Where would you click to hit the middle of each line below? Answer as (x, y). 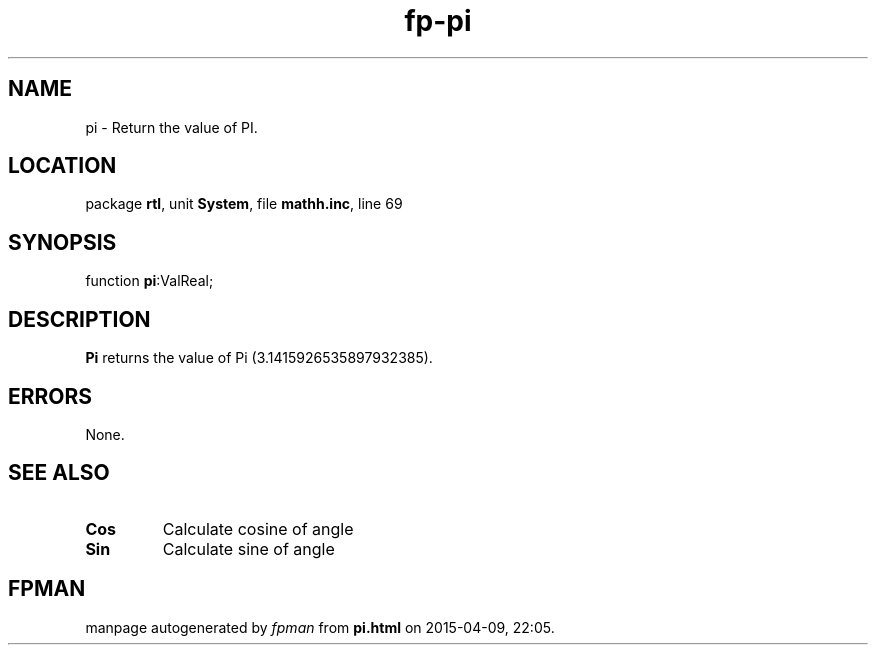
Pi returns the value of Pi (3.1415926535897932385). (259, 358)
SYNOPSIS (62, 242)
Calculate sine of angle (248, 548)
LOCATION (62, 166)
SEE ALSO (59, 473)
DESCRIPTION (79, 319)
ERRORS (50, 396)
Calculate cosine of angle (258, 528)
